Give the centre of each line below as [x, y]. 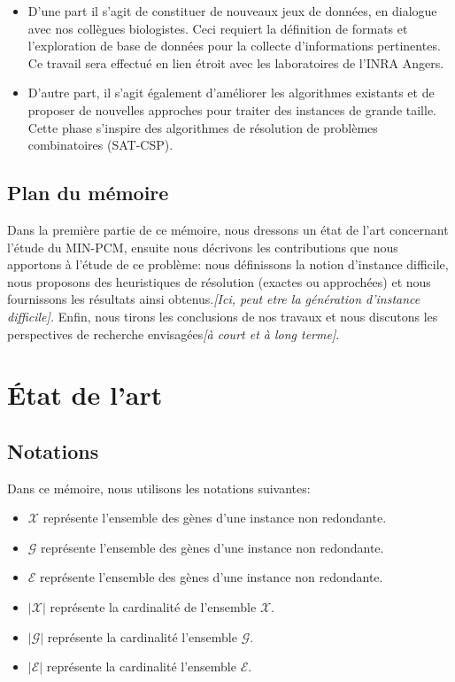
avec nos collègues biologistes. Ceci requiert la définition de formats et [218, 28]
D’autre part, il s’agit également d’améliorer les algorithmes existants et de [231, 93]
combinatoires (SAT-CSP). [100, 145]
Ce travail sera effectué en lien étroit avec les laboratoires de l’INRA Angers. [236, 62]
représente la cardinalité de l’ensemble [153, 607]
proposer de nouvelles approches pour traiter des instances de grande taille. [232, 109]
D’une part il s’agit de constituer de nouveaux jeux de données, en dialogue [232, 11]
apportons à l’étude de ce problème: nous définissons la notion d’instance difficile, [228, 264]
